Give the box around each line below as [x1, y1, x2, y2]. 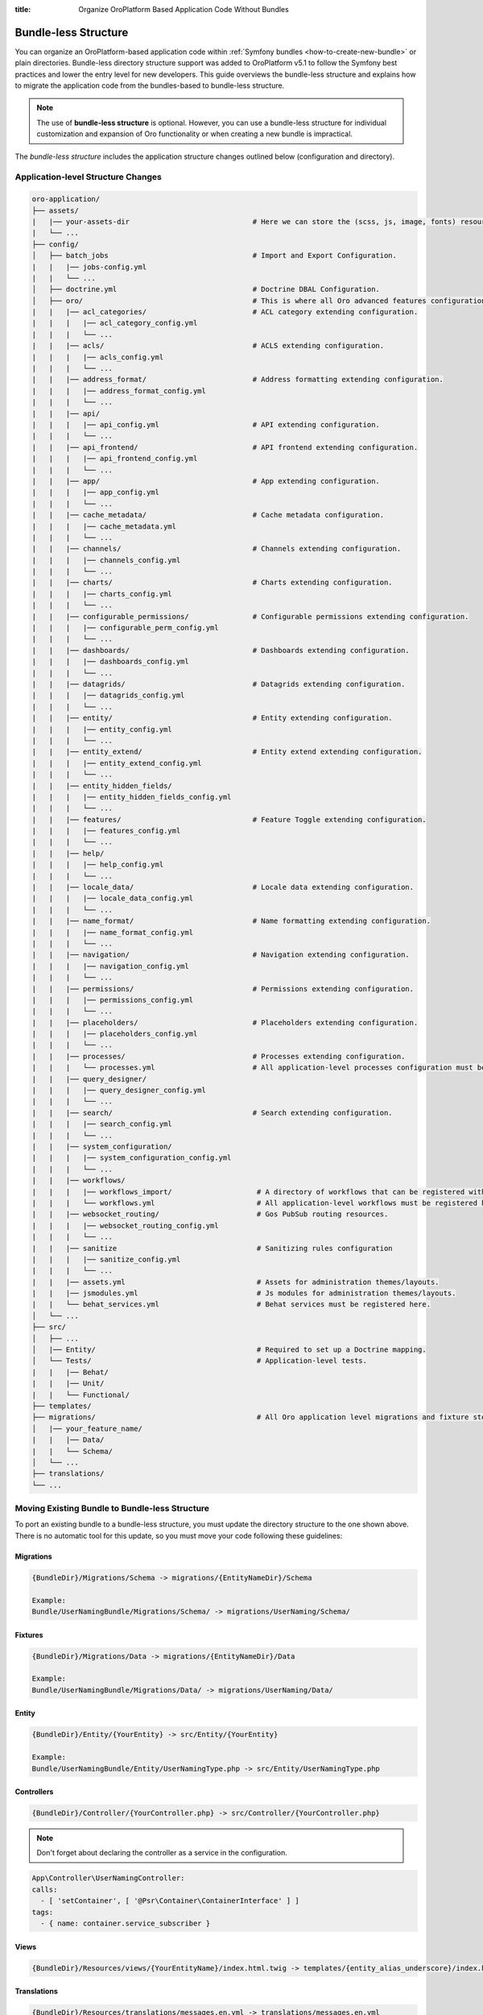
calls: [31, 1884, 58, 1894]
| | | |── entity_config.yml [31, 725, 172, 733]
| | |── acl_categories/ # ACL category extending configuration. [31, 307, 419, 317]
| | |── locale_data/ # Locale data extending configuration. [31, 883, 415, 892]
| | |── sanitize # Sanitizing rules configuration [31, 1244, 394, 1253]
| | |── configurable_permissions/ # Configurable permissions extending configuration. [31, 612, 469, 621]
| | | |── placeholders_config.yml [31, 1029, 198, 1039]
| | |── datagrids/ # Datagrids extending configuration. [31, 679, 406, 688]
